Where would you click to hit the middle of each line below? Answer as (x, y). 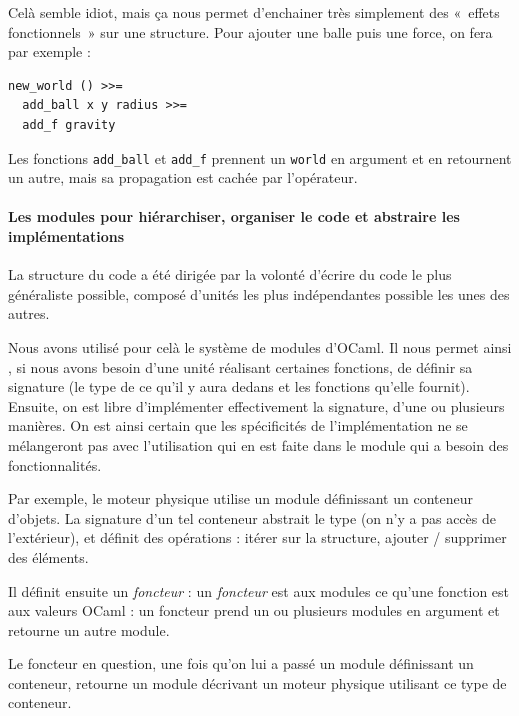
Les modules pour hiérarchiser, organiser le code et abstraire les (234, 216)
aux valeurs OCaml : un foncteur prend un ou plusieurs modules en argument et (254, 610)
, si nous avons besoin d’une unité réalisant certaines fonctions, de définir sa (240, 366)
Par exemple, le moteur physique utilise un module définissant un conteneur (240, 498)
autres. (29, 313)
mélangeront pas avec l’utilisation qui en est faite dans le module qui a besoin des (258, 444)
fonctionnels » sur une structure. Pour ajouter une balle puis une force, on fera (250, 31)
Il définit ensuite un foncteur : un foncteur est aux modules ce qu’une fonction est (259, 590)
